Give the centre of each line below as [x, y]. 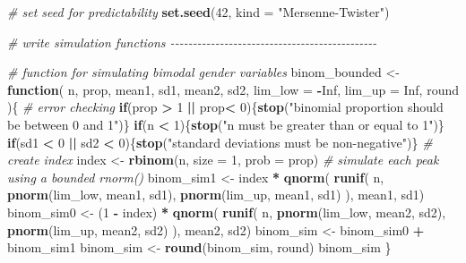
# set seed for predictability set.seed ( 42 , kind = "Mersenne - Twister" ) [198, 12]
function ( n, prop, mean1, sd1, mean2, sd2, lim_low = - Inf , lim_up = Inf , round [233, 89]
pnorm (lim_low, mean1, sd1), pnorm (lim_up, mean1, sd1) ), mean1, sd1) [216, 195]
